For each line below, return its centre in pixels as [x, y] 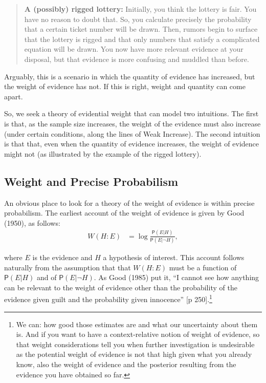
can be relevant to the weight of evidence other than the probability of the [121, 287]
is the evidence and [62, 257]
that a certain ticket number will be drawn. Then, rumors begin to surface [141, 29]
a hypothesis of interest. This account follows [174, 257]
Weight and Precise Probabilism [91, 181]
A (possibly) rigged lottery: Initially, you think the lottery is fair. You [140, 9]
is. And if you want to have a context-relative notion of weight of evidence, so [138, 334]
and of [47, 277]
